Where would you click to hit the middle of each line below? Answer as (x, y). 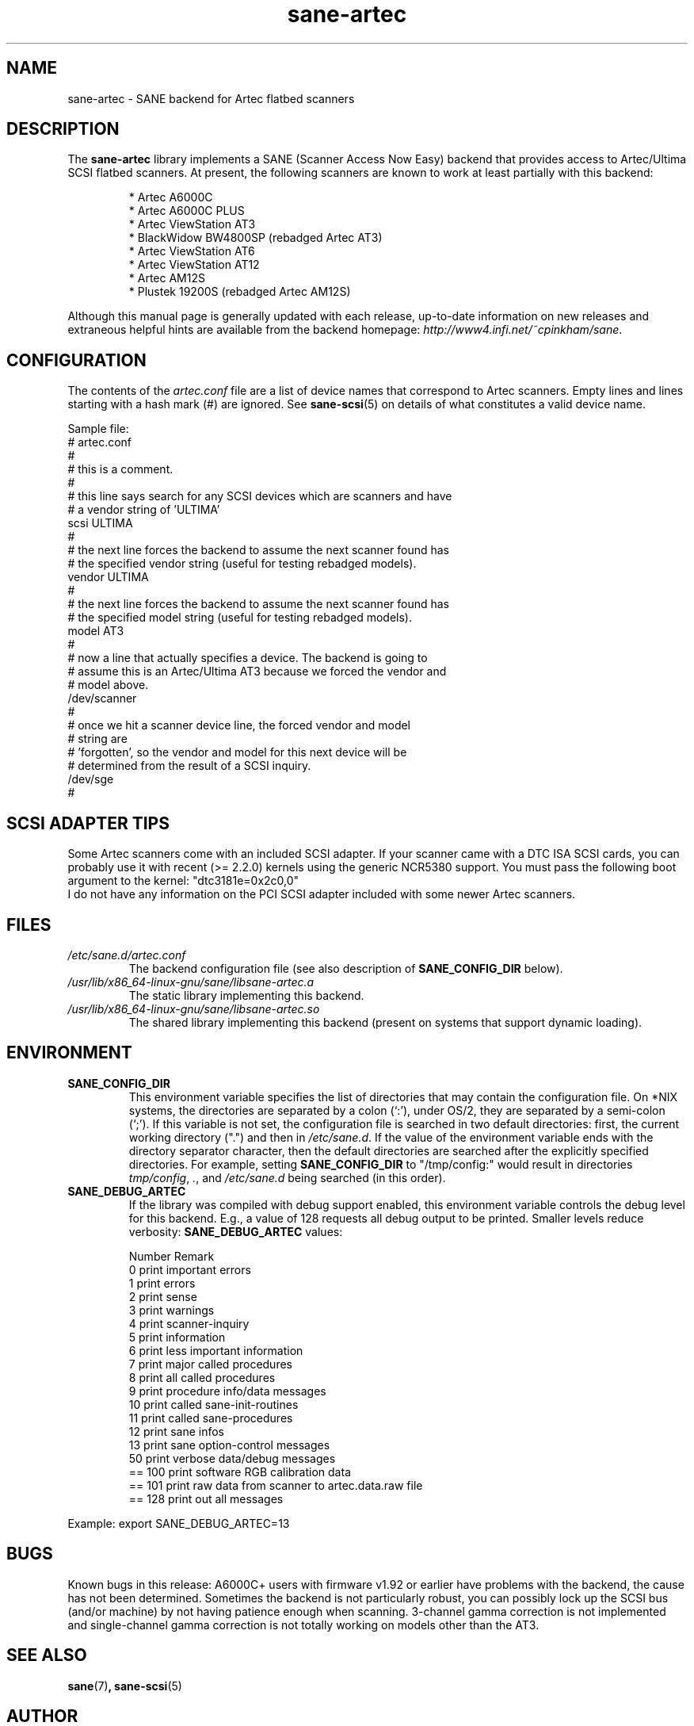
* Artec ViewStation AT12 (194, 265)
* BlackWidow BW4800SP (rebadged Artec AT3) (255, 238)
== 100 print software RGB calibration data (240, 1472)
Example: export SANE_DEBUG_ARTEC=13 (179, 1523)
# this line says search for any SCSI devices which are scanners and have (260, 496)
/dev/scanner (102, 698)
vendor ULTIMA (108, 577)
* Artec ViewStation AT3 (192, 224)
